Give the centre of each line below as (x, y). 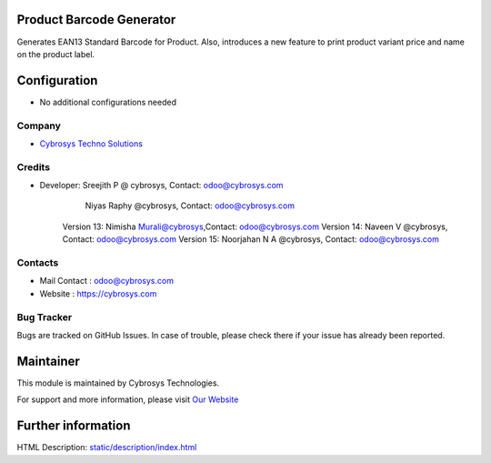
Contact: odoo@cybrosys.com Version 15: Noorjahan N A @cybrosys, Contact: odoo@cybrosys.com (251, 239)
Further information (74, 426)
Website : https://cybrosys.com (98, 293)
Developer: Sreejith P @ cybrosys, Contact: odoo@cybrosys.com (161, 186)
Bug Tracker (45, 317)
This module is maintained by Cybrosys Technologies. (118, 383)
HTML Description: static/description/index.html (107, 448)
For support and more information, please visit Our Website (128, 399)
